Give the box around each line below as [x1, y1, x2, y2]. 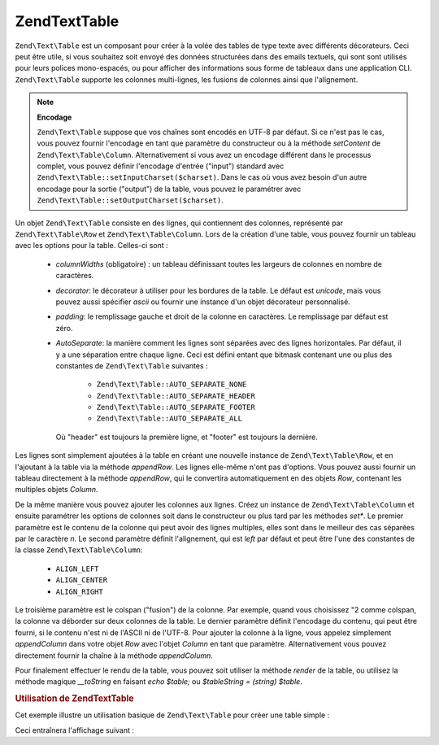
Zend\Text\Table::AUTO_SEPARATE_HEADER [96, 391, 255, 400]
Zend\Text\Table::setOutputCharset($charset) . [37, 195, 224, 205]
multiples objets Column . [15, 485, 98, 494]
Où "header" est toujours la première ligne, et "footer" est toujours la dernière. [55, 432, 319, 442]
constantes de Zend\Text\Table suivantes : [55, 360, 208, 370]
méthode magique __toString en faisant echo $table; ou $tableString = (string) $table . [15, 677, 302, 686]
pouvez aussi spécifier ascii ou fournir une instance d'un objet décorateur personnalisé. [55, 297, 351, 307]
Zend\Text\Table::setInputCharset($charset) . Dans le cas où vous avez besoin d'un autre [37, 172, 367, 182]
